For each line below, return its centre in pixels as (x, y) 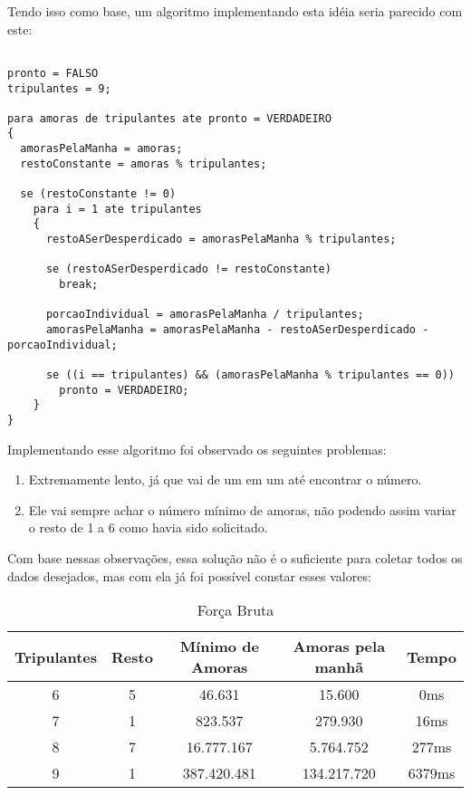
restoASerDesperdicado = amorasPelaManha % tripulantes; (221, 239)
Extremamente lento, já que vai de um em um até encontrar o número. (225, 479)
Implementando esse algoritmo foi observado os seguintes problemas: (197, 449)
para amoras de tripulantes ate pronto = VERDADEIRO (169, 118)
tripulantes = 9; (59, 88)
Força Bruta (235, 610)
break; (79, 285)
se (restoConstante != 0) (98, 194)
